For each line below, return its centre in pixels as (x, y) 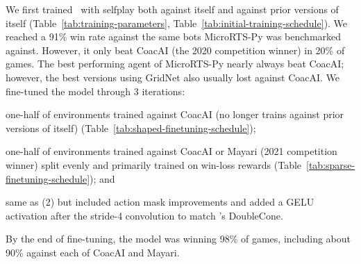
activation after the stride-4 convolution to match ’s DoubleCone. (144, 215)
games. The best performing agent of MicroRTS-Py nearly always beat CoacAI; (175, 64)
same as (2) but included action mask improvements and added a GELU (160, 202)
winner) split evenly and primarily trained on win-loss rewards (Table (154, 164)
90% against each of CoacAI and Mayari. (93, 252)
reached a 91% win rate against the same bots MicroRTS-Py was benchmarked (174, 36)
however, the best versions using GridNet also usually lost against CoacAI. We (173, 77)
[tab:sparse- (331, 164)
